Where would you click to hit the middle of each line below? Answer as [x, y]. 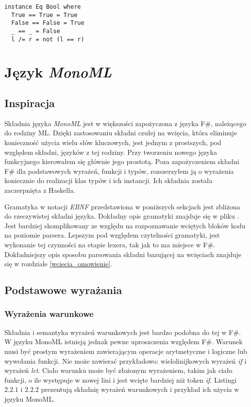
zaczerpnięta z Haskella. [40, 190]
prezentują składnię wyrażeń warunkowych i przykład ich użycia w [140, 389]
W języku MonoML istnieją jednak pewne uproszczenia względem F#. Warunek [124, 342]
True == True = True [44, 15]
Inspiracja [30, 103]
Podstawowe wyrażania [63, 290]
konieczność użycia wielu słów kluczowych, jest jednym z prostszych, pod [113, 142]
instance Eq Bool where [43, 7]
